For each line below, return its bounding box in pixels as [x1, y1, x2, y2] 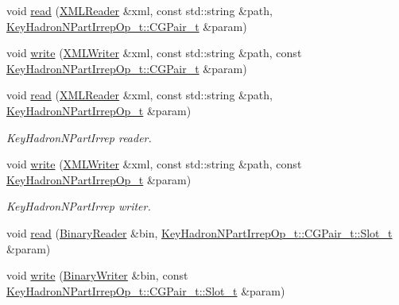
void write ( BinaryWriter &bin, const [6, 267, 188, 284]
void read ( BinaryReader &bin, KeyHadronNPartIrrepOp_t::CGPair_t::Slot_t [6, 224, 393, 241]
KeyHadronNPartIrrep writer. [6, 198, 151, 214]
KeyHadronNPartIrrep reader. [6, 129, 152, 145]
